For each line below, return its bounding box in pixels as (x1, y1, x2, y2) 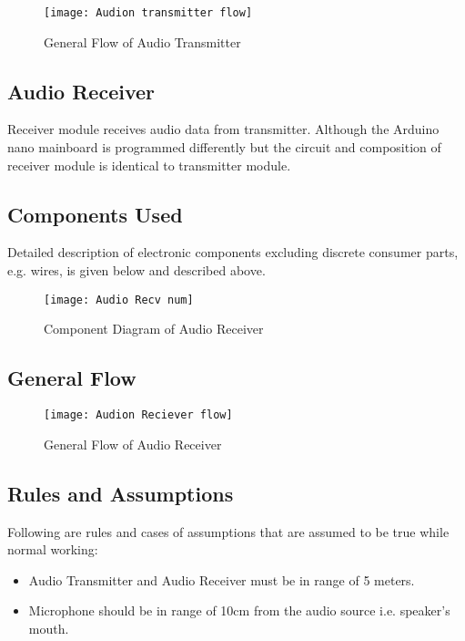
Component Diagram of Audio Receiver (44, 319, 264, 338)
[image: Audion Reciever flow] (44, 408, 233, 422)
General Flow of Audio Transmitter (44, 32, 241, 51)
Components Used (7, 200, 183, 228)
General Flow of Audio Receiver (44, 434, 222, 453)
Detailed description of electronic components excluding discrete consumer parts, (7, 243, 459, 262)
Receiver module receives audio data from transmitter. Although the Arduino (7, 119, 440, 139)
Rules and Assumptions (7, 479, 234, 507)
